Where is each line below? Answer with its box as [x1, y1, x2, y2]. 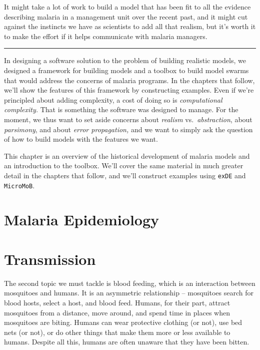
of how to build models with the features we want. [4, 134, 158, 144]
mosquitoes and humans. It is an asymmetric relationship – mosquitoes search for [4, 287, 253, 298]
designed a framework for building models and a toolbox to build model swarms [4, 65, 249, 75]
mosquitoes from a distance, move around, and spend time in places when [4, 307, 230, 317]
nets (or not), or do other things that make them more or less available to [4, 326, 230, 337]
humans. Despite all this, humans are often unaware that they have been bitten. [4, 336, 249, 347]
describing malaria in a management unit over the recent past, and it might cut [4, 11, 248, 22]
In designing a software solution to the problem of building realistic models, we [4, 55, 246, 66]
